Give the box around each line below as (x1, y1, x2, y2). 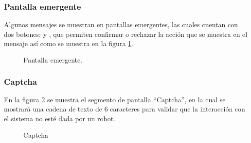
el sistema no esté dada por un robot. (4, 113, 115, 123)
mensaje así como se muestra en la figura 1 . (4, 38, 133, 48)
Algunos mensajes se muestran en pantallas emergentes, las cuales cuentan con (4, 19, 238, 30)
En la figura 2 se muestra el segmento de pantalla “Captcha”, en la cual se (4, 94, 226, 104)
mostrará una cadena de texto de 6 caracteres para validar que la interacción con (4, 104, 245, 114)
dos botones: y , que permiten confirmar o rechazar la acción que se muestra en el (4, 29, 248, 39)
